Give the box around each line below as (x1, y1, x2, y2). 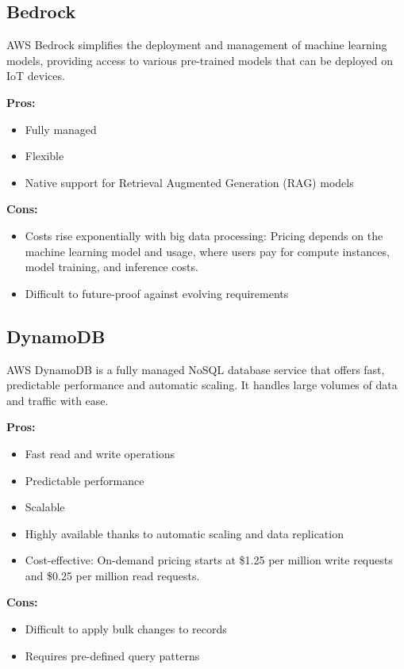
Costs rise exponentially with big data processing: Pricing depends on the (25, 227, 383, 243)
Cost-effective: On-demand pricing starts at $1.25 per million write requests (25, 552, 393, 568)
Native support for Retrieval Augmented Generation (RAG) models (25, 174, 354, 190)
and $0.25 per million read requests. (25, 567, 200, 583)
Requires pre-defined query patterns (25, 647, 200, 663)
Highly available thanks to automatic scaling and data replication (25, 525, 344, 541)
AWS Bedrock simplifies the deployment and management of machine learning (6, 36, 387, 53)
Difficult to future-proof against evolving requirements (25, 285, 289, 301)
